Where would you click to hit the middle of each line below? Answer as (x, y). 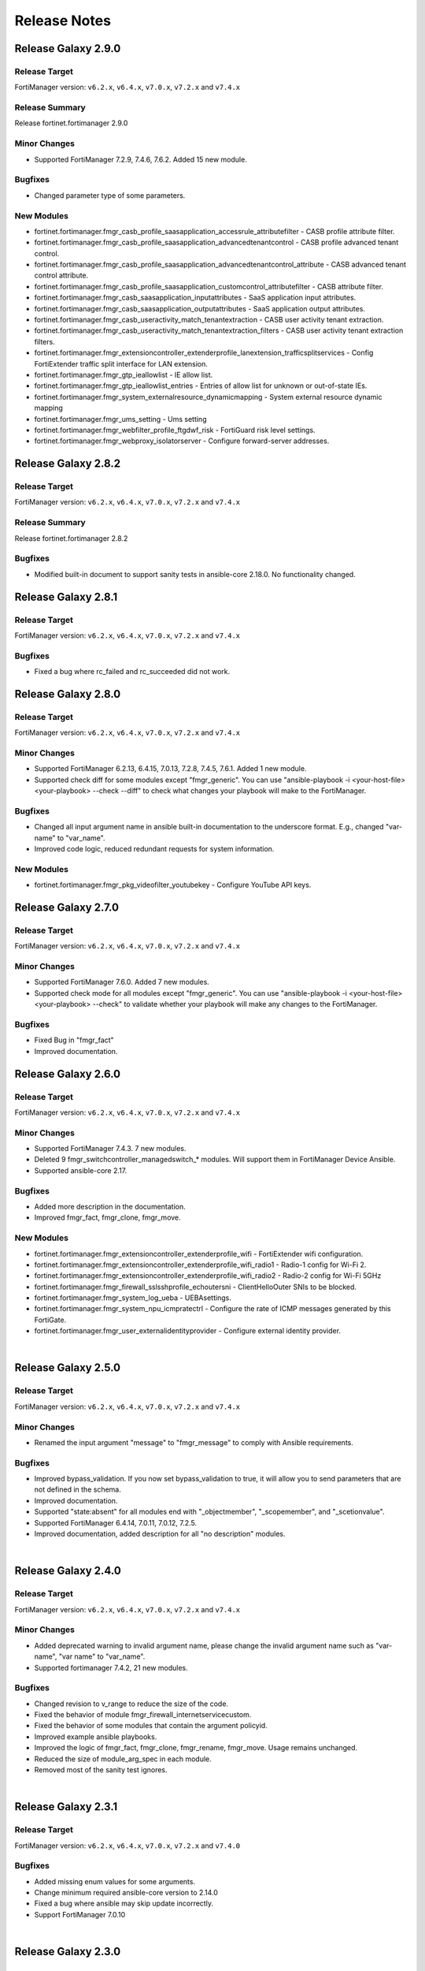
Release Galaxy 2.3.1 (66, 1807)
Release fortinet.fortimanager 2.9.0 (71, 123)
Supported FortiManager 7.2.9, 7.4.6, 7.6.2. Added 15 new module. (140, 159)
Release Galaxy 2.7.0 (67, 907)
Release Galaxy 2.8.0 (68, 694)
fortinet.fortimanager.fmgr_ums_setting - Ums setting (120, 419)
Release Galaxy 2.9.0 (68, 48)
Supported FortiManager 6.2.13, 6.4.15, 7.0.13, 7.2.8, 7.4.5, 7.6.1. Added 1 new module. (170, 769)
